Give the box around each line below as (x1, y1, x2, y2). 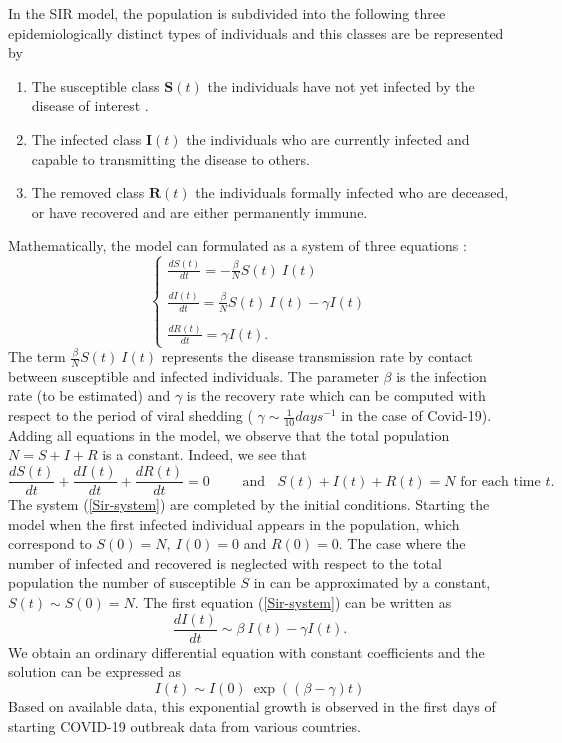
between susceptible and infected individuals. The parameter (8, 365, 379, 386)
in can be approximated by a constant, (253, 572, 491, 593)
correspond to (8, 533, 92, 554)
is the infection (396, 365, 487, 386)
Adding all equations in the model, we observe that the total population (8, 424, 450, 445)
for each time (460, 474, 541, 489)
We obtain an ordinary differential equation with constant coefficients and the (8, 641, 485, 662)
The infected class (31, 128, 142, 149)
